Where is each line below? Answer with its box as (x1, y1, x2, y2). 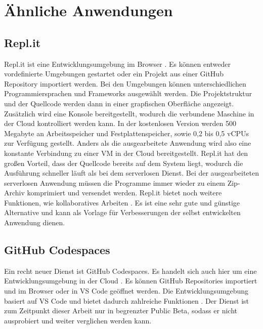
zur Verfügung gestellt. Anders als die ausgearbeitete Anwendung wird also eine (4, 138, 251, 148)
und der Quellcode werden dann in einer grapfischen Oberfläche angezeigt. (4, 98, 234, 108)
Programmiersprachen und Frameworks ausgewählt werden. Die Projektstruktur (4, 88, 252, 99)
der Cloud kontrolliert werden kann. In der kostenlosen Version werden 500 (4, 118, 237, 129)
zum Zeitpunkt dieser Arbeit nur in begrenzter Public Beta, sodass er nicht (4, 305, 237, 316)
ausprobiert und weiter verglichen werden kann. (4, 315, 152, 325)
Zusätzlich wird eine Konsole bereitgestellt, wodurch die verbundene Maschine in (4, 108, 254, 118)
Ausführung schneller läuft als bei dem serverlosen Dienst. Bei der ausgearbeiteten (4, 168, 259, 178)
